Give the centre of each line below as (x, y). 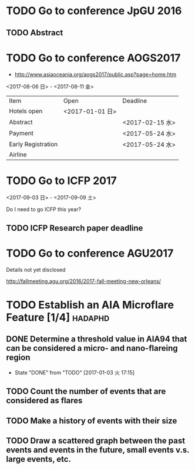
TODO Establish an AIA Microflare (90, 305)
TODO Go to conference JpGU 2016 (94, 11)
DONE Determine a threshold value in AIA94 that (97, 339)
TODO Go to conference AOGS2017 (93, 58)
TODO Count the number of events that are (86, 391)
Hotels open (26, 111)
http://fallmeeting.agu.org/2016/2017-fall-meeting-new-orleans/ (84, 281)
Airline (18, 155)
